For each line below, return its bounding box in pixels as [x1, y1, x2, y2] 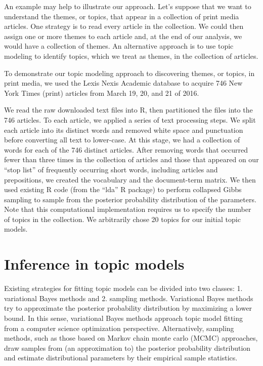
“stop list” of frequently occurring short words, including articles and [4, 164, 218, 174]
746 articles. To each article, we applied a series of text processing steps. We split [4, 114, 256, 125]
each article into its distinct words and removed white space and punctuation [4, 124, 243, 135]
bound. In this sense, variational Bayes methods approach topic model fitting [4, 312, 243, 323]
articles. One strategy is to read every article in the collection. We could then [4, 21, 244, 31]
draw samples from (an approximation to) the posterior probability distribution [4, 342, 251, 353]
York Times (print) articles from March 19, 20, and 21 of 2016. [4, 87, 199, 98]
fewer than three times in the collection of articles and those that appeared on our [4, 154, 259, 165]
